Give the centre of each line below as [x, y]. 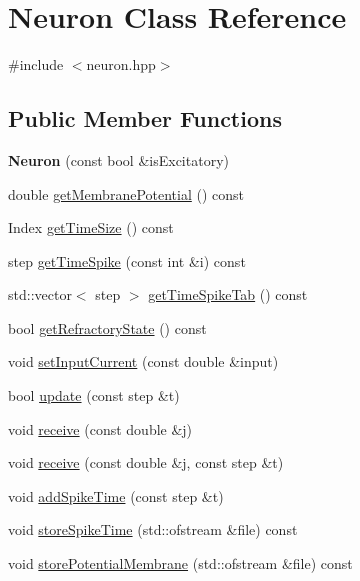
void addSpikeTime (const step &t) [116, 495]
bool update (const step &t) [94, 395]
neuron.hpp [121, 64]
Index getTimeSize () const [91, 227]
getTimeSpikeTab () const [228, 294]
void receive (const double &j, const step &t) [146, 462]
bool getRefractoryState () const [107, 327]
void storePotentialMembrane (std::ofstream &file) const [180, 563]
